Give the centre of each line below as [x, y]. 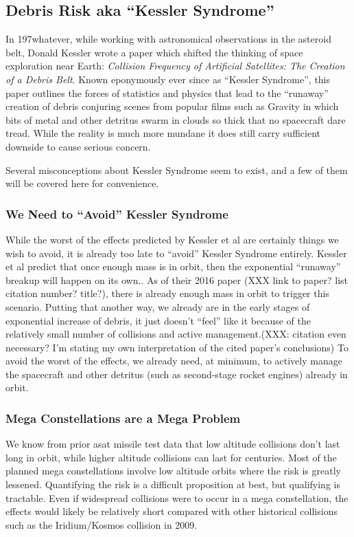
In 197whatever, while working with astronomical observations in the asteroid [168, 39]
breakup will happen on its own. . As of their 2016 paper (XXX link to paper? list [177, 280]
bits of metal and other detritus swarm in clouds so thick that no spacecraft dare [176, 119]
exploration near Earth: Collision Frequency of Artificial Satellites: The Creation [175, 66]
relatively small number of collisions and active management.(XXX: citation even [176, 334]
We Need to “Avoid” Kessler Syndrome [117, 213]
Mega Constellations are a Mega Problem [123, 418]
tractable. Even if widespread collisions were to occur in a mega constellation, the [177, 497]
